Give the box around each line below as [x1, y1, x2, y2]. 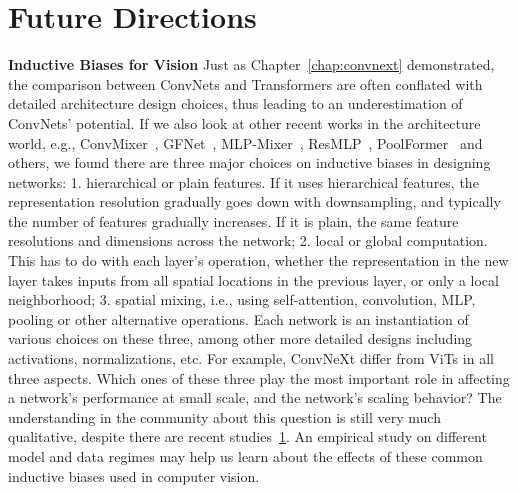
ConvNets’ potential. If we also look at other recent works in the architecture [8, 112, 481, 133]
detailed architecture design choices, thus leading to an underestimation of [8, 93, 463, 114]
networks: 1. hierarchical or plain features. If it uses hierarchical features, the [8, 171, 479, 192]
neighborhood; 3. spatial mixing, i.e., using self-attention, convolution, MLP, [8, 289, 476, 310]
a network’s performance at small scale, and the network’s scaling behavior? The [8, 387, 502, 408]
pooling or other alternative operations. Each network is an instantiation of [8, 308, 469, 329]
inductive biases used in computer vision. [8, 465, 260, 486]
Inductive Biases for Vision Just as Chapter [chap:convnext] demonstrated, [8, 54, 495, 75]
